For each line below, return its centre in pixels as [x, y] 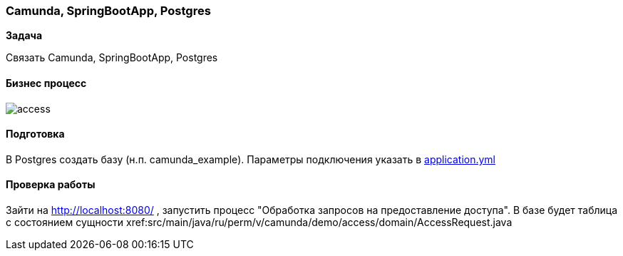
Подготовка [35, 134]
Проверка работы [51, 185]
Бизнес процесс [46, 83]
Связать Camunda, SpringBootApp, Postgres [112, 58]
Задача [24, 36]
